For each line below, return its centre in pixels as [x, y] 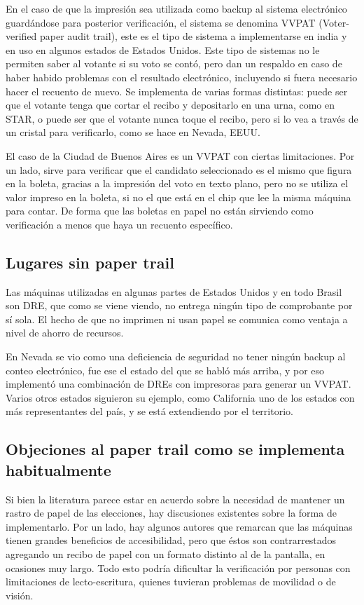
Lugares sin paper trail [90, 262]
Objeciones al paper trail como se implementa [175, 449]
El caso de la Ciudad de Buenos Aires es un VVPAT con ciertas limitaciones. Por [180, 155]
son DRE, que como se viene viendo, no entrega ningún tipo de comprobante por [179, 305]
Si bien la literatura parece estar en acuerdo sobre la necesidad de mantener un [175, 499]
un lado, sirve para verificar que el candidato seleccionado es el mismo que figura [179, 169]
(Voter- [334, 22]
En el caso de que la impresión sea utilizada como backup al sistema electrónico [176, 8]
